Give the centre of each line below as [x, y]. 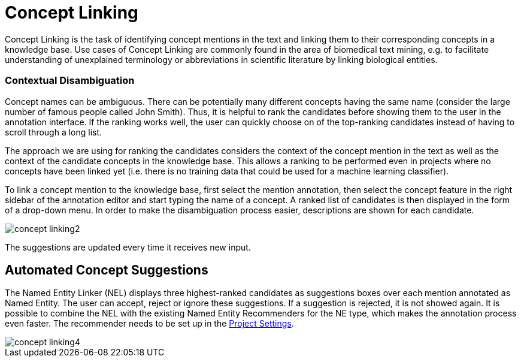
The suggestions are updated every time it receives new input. [128, 247]
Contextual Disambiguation [70, 81]
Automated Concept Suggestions [107, 270]
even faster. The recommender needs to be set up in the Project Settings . [149, 324]
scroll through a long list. [54, 132]
